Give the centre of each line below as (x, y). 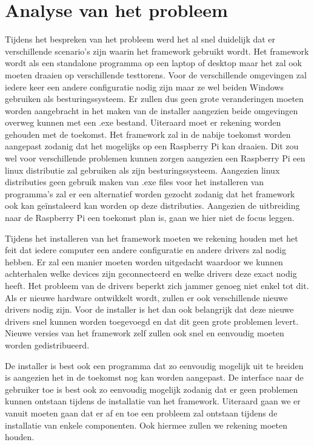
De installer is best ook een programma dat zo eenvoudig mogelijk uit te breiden (154, 365)
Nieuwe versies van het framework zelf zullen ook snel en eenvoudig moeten (145, 333)
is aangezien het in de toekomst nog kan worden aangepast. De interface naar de (154, 377)
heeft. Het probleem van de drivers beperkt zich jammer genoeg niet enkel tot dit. (157, 285)
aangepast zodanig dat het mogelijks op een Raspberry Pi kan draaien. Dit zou (152, 146)
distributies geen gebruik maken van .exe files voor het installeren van (135, 182)
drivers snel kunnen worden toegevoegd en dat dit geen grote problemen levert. (152, 321)
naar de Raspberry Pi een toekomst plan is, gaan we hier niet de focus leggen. (150, 218)
